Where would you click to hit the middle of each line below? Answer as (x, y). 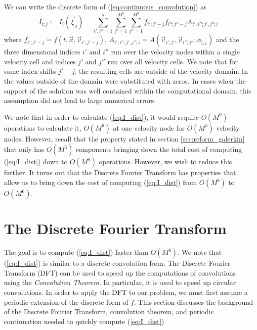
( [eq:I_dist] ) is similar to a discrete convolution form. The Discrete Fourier (117, 263)
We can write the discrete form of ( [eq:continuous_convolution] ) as (105, 6)
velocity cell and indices (40, 61)
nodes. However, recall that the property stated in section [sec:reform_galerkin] (124, 138)
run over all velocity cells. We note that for (172, 61)
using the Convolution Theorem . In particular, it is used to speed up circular (120, 282)
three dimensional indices (42, 52)
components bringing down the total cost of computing (159, 149)
